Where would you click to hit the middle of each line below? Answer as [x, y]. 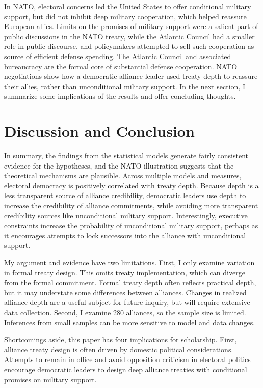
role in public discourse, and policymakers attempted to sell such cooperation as [129, 46]
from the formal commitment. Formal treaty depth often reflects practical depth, [130, 282]
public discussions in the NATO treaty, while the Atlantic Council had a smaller [129, 36]
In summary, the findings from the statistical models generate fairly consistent [126, 156]
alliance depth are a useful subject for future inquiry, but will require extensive [127, 302]
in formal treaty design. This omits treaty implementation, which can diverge [125, 272]
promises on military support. [50, 379]
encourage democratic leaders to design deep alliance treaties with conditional [126, 369]
